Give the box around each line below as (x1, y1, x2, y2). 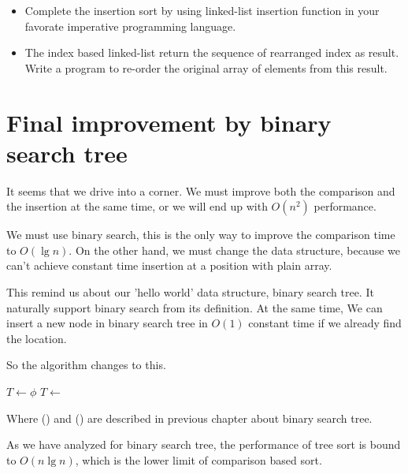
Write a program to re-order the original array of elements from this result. (24, 59, 388, 76)
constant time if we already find (248, 315, 402, 331)
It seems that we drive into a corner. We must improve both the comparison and (6, 182, 395, 199)
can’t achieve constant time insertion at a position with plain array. (6, 257, 332, 274)
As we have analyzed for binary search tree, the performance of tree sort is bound (6, 436, 401, 453)
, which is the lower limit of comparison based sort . (75, 451, 322, 468)
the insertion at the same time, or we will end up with (6, 198, 268, 215)
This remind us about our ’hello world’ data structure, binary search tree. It (6, 284, 374, 300)
